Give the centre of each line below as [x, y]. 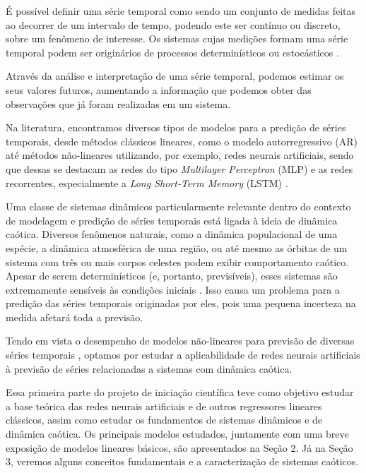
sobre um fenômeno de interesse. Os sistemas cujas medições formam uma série [177, 38]
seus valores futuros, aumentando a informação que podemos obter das [159, 89]
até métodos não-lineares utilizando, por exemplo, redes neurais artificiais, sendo [180, 155]
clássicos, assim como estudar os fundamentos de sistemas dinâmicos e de [164, 420]
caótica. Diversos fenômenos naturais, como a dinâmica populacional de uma [172, 234]
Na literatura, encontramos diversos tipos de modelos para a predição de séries [176, 127]
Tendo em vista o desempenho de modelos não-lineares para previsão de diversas [180, 341]
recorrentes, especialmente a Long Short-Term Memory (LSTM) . [147, 182]
